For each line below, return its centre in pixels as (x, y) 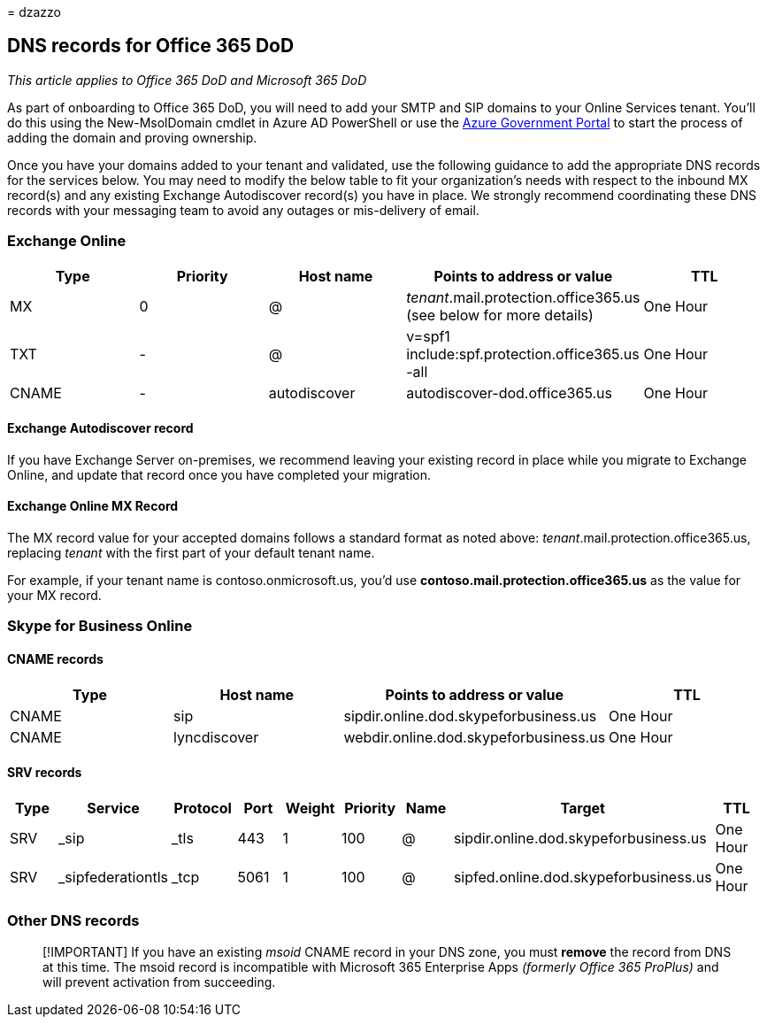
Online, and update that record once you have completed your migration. (219, 474)
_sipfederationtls (114, 877)
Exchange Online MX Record (93, 506)
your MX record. (54, 596)
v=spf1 (428, 336)
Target (583, 808)
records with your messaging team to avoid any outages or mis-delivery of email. (243, 210)
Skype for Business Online (100, 626)
